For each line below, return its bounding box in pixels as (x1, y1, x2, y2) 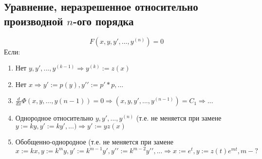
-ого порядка (73, 13, 134, 28)
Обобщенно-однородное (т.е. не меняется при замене (15, 136, 173, 146)
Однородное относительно (15, 113, 94, 123)
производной (4, 13, 63, 28)
